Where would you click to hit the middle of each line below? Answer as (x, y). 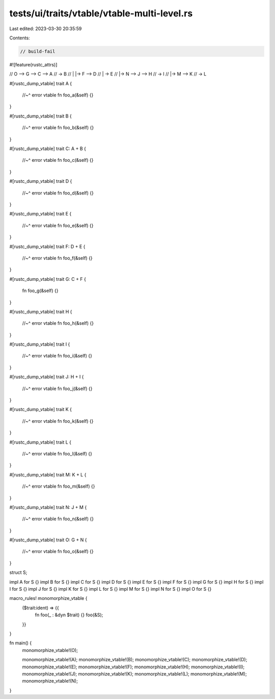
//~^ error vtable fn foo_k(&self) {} (58, 421)
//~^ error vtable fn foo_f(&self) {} (57, 258)
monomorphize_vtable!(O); (50, 650)
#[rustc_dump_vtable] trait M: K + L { (48, 474)
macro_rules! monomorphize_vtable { (48, 598)
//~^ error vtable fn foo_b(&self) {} (58, 128)
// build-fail (38, 51)
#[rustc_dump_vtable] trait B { (40, 116)
